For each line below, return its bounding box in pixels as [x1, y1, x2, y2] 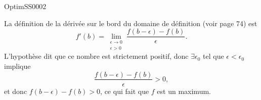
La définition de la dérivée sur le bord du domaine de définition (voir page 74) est [4, 18, 257, 28]
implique [4, 60, 31, 71]
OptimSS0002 [4, 1, 47, 11]
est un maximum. [157, 85, 211, 96]
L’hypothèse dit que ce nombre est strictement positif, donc [4, 51, 189, 61]
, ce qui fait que [100, 85, 149, 96]
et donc [4, 85, 27, 96]
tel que [203, 51, 224, 61]
